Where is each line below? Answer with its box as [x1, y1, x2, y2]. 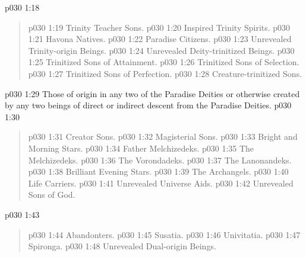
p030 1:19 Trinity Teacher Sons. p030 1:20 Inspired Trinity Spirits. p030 [28, 21, 291, 33]
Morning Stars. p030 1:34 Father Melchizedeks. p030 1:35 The [28, 142, 254, 154]
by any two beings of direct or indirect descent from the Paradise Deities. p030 [5, 99, 292, 111]
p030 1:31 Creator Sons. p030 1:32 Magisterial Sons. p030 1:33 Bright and [28, 130, 298, 143]
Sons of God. [28, 188, 75, 201]
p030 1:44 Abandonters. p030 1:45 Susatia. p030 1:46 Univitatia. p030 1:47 [28, 228, 301, 240]
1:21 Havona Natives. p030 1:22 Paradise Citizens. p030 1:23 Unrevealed [28, 33, 292, 45]
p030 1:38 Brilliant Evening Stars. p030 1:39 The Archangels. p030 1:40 [28, 165, 289, 178]
